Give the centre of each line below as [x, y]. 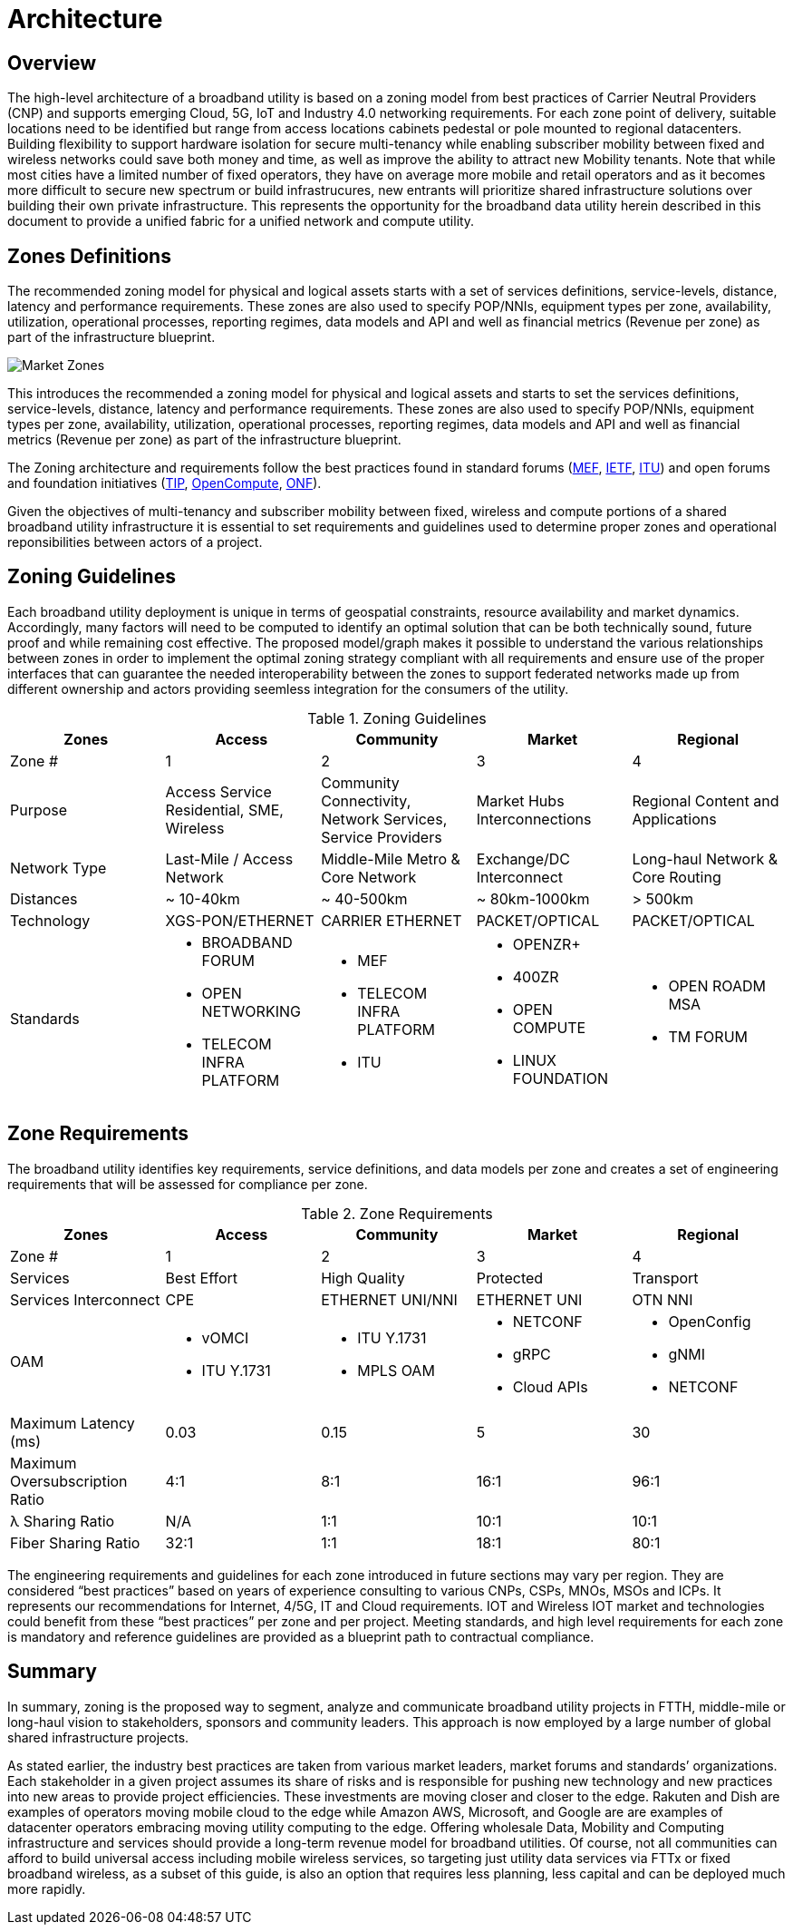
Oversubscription [69, 1481]
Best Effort [202, 1278]
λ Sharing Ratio [63, 1521]
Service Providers [382, 837]
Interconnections [534, 819]
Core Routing [677, 877]
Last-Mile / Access [229, 859]
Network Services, [384, 819]
